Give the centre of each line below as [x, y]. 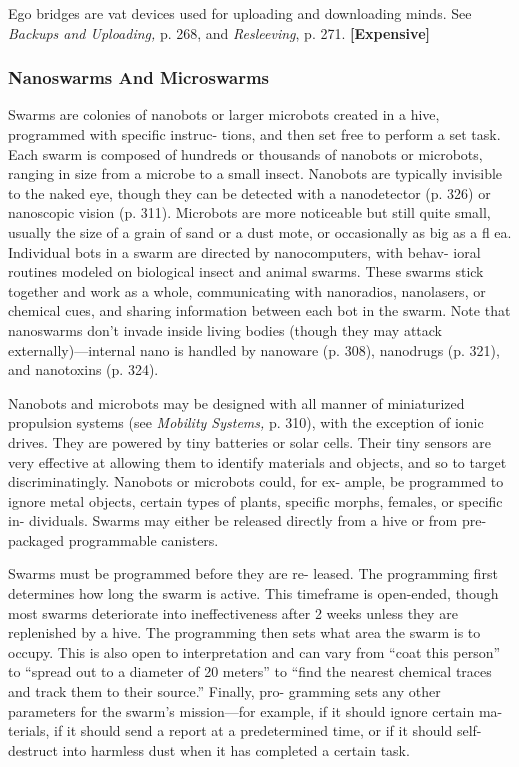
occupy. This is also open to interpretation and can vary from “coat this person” [254, 651]
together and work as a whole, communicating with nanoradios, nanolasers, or [247, 290]
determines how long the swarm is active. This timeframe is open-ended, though [253, 593]
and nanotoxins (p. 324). [83, 369]
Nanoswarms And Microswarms [138, 77]
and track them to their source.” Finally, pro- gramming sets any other [224, 691]
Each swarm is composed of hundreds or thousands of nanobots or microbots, [245, 153]
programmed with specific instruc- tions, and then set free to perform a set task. [254, 134]
